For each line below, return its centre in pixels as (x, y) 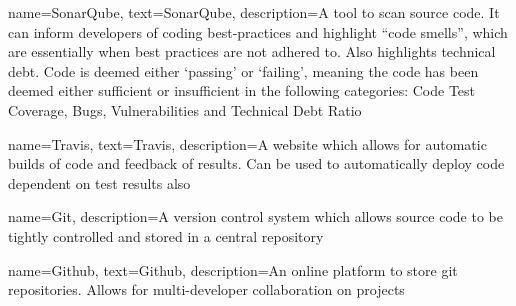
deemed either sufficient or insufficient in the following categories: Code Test (242, 90)
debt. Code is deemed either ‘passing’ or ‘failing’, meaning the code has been (243, 70)
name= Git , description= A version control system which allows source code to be (255, 216)
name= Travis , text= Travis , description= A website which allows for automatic (247, 143)
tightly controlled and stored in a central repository (166, 235)
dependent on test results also (99, 182)
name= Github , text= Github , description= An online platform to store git (233, 269)
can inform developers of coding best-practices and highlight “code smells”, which (258, 31)
